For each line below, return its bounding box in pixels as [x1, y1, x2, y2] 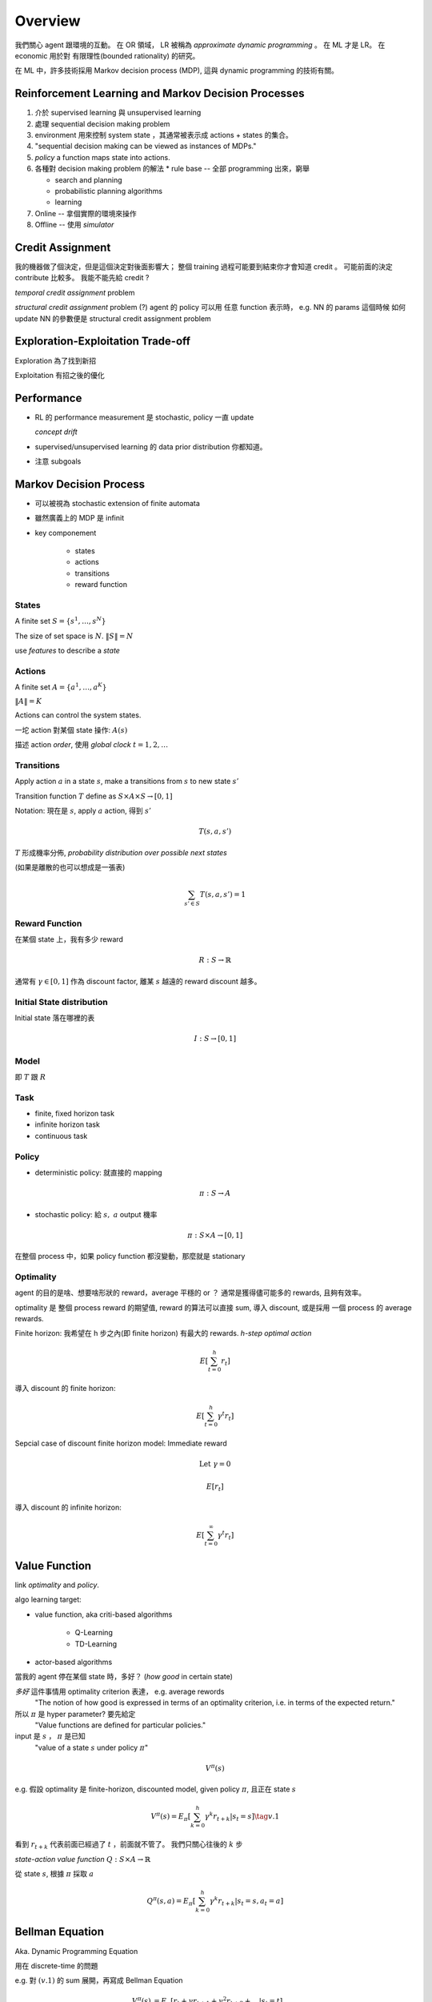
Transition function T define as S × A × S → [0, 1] [14, 791, 173, 801]
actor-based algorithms [34, 1657, 113, 1666]
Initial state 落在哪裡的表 [14, 1013, 95, 1023]
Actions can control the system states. [14, 710, 142, 720]
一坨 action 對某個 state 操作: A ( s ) [14, 725, 128, 734]
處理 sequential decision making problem [34, 119, 170, 128]
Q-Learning [74, 1628, 114, 1638]
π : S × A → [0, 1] [186, 1230, 243, 1240]
